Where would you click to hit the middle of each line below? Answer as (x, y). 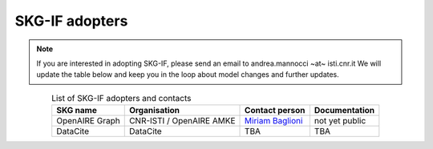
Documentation (344, 111)
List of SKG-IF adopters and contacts (121, 98)
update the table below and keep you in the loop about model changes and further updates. (188, 74)
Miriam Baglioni (274, 121)
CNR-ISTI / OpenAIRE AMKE (182, 121)
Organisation (154, 111)
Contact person (275, 111)
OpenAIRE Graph (88, 121)
